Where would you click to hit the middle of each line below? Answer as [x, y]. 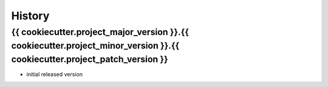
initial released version [55, 74]
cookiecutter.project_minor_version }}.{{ [95, 46]
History [30, 16]
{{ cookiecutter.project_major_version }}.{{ [100, 32]
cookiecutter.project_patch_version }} [90, 59]
